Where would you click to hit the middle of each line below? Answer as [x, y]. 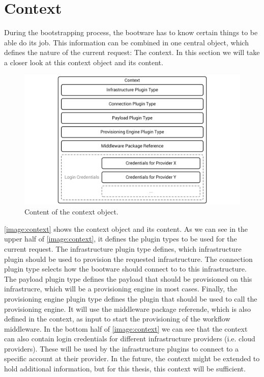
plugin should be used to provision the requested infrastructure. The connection [128, 259]
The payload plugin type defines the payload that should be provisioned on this [128, 278]
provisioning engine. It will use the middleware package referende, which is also [127, 308]
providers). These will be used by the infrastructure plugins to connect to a [122, 348]
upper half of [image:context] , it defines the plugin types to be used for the [121, 239]
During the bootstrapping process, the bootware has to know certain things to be [131, 32]
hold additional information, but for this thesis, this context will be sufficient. [125, 369]
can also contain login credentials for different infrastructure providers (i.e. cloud [130, 339]
